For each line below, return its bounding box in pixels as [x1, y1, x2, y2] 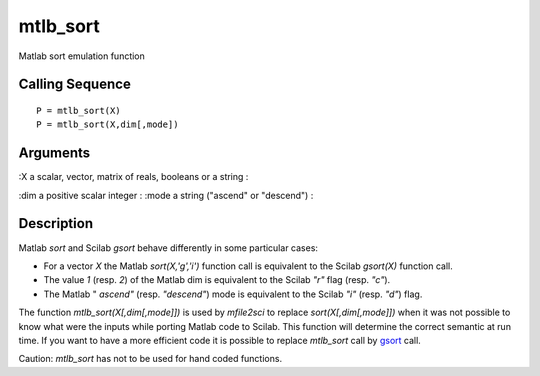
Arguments [18, 145, 91, 162]
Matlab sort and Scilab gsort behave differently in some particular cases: [18, 241, 319, 254]
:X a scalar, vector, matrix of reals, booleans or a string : [18, 171, 249, 183]
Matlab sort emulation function [18, 50, 145, 62]
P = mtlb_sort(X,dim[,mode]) [36, 119, 179, 130]
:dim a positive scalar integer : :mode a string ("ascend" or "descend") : [18, 189, 314, 201]
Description [18, 215, 94, 232]
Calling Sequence [18, 76, 132, 93]
